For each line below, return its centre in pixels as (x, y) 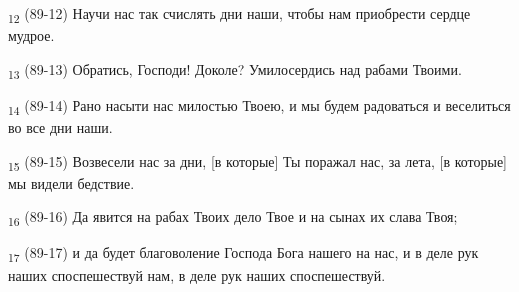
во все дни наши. (60, 126)
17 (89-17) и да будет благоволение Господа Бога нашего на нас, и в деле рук (243, 254)
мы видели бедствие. (71, 182)
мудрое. (31, 35)
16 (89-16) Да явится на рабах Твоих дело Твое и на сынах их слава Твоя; (233, 218)
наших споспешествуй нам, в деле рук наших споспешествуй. (197, 274)
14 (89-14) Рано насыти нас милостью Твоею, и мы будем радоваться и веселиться (259, 106)
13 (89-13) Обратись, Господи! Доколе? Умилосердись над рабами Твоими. (235, 70)
